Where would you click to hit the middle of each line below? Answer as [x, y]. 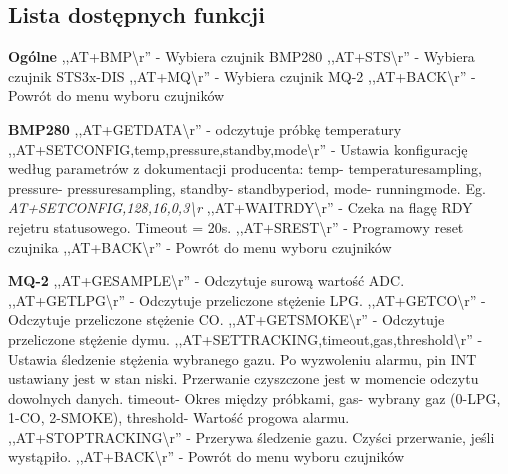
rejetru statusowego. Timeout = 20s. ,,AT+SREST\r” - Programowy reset [236, 226]
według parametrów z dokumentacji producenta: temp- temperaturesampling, [245, 168]
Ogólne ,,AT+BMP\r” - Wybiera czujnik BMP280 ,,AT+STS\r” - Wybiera [241, 56]
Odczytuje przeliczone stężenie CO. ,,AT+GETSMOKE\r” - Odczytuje [226, 319]
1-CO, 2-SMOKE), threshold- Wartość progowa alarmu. [179, 417]
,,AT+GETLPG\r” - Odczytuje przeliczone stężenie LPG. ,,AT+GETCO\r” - [247, 299]
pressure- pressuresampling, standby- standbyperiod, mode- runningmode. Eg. [247, 187]
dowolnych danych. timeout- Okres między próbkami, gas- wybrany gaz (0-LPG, [254, 397]
